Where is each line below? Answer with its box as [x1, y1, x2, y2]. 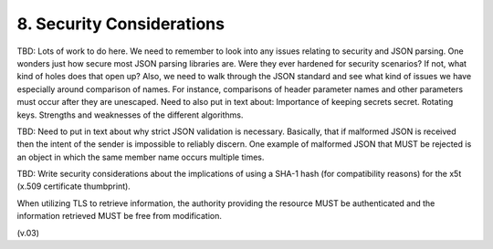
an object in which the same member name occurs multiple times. [16, 151, 265, 162]
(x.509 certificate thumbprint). [16, 181, 131, 192]
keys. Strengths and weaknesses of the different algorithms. [16, 109, 244, 120]
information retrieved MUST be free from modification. [16, 211, 223, 222]
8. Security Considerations [16, 14, 226, 34]
